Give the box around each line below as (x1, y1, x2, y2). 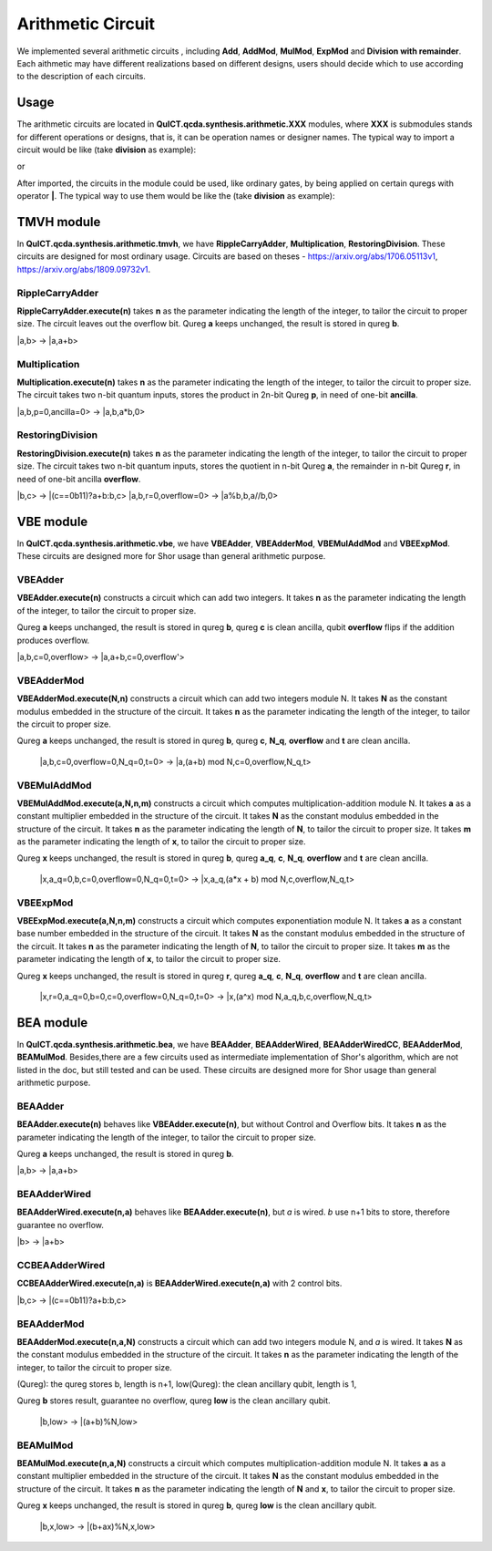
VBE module (16, 513, 88, 529)
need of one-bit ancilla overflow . (16, 473, 141, 484)
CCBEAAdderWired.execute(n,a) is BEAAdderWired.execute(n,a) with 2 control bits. (16, 1277, 343, 1289)
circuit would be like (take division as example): (16, 144, 197, 155)
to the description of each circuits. (16, 71, 146, 82)
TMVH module (16, 214, 101, 230)
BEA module (16, 1015, 88, 1030)
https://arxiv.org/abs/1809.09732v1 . (16, 264, 151, 274)
